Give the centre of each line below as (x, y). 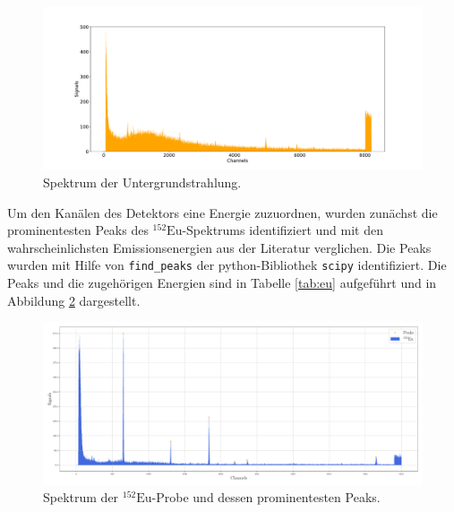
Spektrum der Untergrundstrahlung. (142, 182)
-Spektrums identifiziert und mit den (283, 230)
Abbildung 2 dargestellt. (74, 300)
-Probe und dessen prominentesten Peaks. (266, 497)
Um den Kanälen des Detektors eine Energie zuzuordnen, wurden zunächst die (223, 212)
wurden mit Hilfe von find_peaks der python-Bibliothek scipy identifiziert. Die (227, 265)
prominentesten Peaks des (78, 230)
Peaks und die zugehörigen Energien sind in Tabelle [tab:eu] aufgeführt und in (222, 282)
